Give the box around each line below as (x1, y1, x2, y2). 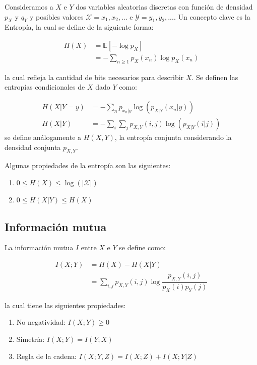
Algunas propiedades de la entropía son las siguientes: (5, 160, 171, 171)
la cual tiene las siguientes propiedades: (5, 300, 126, 310)
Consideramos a (5, 2, 53, 12)
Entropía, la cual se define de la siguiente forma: (5, 22, 154, 32)
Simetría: (16, 333, 45, 344)
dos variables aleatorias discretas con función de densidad (76, 2, 253, 12)
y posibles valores (30, 11, 84, 22)
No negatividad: (16, 317, 66, 327)
